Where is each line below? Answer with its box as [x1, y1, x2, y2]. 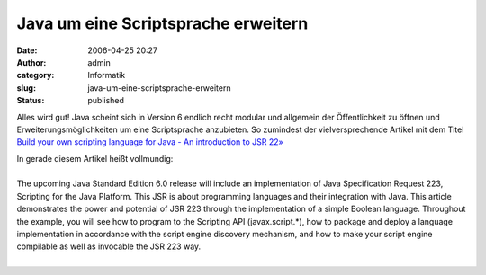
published [87, 95, 125, 106]
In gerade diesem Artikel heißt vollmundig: [16, 153, 174, 164]
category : [16, 70, 55, 81]
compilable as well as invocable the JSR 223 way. [16, 241, 202, 252]
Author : [16, 57, 47, 67]
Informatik [87, 70, 126, 81]
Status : [16, 95, 45, 106]
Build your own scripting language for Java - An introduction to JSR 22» [16, 137, 283, 147]
